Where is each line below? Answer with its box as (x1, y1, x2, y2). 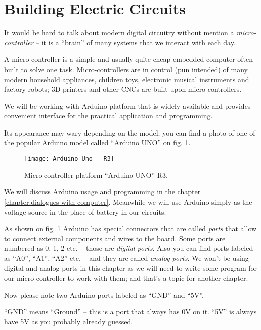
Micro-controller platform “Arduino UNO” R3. (24, 169, 168, 180)
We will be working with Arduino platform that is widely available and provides (4, 100, 251, 111)
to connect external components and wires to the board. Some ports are (4, 233, 226, 243)
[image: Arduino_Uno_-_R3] (24, 155, 114, 163)
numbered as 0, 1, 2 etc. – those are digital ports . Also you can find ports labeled (4, 243, 253, 253)
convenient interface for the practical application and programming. (4, 110, 213, 121)
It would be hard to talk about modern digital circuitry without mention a (4, 27, 234, 38)
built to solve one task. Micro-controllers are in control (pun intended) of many (4, 63, 248, 74)
